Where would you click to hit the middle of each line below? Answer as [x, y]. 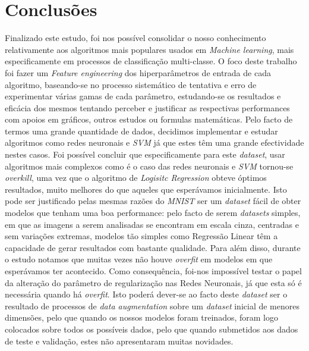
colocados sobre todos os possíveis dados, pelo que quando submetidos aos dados [152, 329]
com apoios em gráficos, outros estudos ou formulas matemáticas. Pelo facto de [149, 119]
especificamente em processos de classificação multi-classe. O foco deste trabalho [151, 61]
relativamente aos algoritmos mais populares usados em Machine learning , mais [149, 49]
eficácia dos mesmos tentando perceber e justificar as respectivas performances [147, 107]
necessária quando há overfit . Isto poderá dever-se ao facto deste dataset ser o [146, 294]
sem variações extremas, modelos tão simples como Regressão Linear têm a [141, 236]
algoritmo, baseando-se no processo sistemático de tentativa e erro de [131, 84]
